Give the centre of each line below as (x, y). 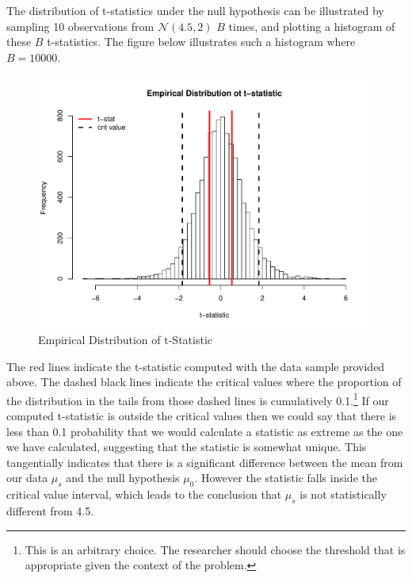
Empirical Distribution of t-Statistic (125, 339)
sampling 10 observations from (80, 26)
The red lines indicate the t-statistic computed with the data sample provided (196, 366)
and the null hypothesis (123, 478)
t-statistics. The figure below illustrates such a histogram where (201, 42)
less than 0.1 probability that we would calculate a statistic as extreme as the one (205, 431)
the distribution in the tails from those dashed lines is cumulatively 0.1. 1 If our (198, 399)
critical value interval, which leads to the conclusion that (144, 494)
